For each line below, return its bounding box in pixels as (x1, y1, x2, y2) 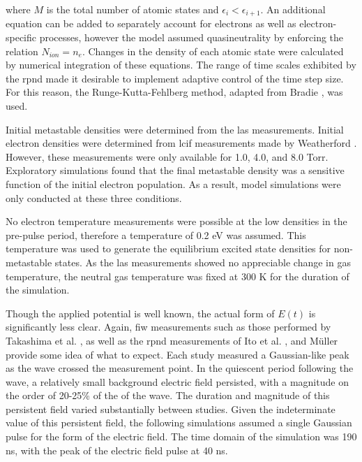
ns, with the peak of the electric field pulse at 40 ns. (6, 442, 228, 457)
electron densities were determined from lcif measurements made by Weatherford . (6, 136, 357, 150)
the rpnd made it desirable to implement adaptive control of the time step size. (6, 71, 344, 85)
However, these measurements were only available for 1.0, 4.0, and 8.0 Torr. (6, 149, 329, 164)
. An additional (260, 2, 326, 16)
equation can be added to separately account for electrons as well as (6, 16, 296, 31)
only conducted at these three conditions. (6, 190, 182, 205)
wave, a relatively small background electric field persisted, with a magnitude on (6, 374, 349, 389)
